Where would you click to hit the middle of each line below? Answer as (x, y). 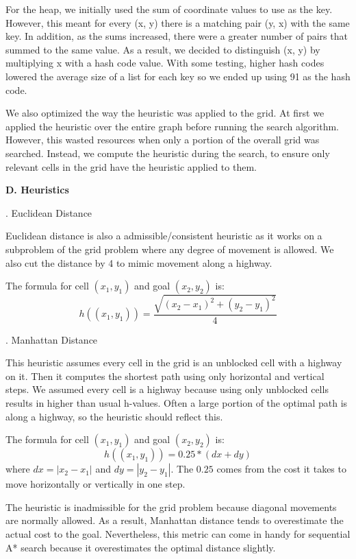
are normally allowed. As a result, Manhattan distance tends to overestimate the (175, 520)
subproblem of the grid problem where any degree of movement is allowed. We (170, 249)
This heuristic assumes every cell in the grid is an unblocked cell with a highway (174, 362)
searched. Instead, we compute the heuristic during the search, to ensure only (168, 153)
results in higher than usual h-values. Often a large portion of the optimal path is (177, 403)
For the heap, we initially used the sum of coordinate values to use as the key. (169, 9)
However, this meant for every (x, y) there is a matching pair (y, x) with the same (178, 22)
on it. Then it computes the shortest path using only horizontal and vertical (165, 376)
